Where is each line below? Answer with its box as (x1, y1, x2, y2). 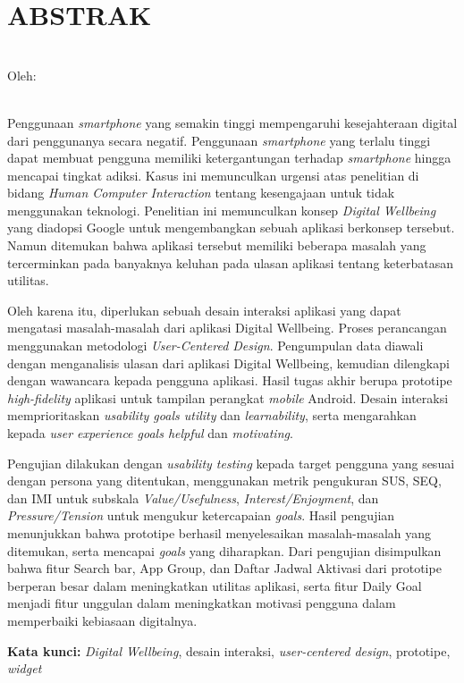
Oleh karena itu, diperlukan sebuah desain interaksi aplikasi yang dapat (7, 300, 401, 319)
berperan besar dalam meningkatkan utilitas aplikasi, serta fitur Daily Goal (7, 576, 422, 594)
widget (7, 659, 42, 678)
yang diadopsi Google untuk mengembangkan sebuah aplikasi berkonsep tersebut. (7, 218, 455, 237)
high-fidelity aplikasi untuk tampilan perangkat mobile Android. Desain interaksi (7, 388, 449, 407)
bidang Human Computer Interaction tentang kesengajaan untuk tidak (7, 183, 395, 202)
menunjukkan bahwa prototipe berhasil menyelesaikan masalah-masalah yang (7, 523, 432, 542)
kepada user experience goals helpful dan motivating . (7, 424, 293, 442)
